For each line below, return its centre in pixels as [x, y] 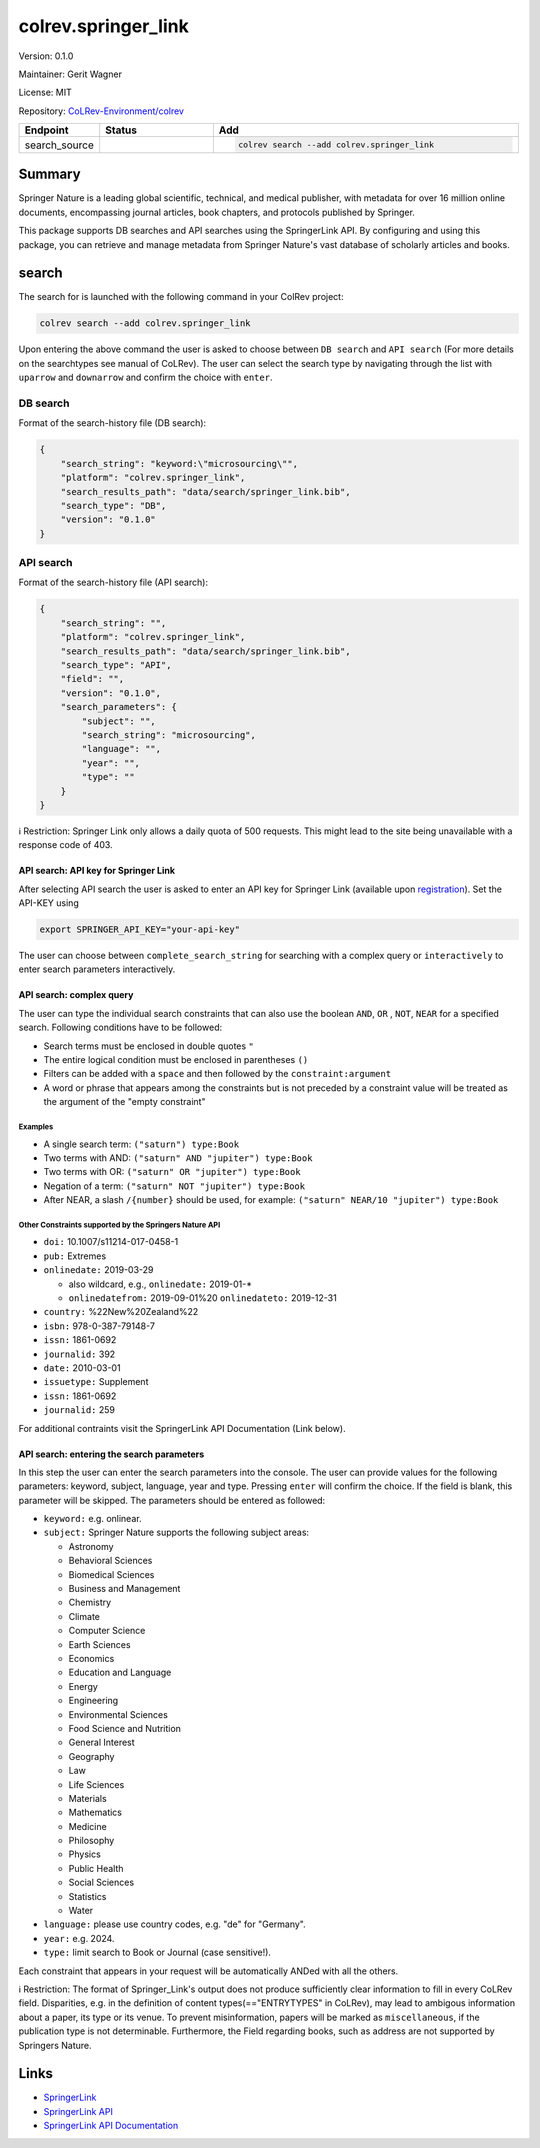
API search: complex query [76, 995]
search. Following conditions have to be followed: [120, 1027]
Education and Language [120, 1672]
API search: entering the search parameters [111, 1454]
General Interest [101, 1742]
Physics [85, 1854]
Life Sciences [96, 1784]
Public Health [96, 1868]
